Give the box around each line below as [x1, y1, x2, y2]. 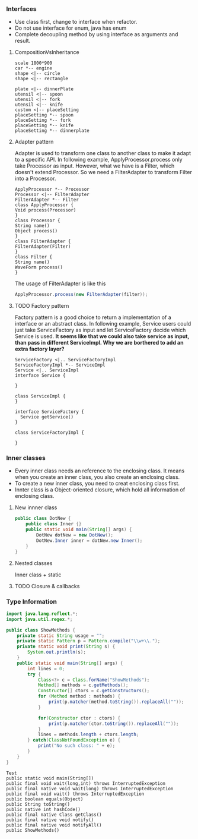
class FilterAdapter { [14, 238, 71, 245]
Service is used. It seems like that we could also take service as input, [14, 333, 190, 340]
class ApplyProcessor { [14, 202, 74, 208]
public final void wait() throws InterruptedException [6, 791, 145, 797]
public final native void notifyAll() [6, 822, 102, 828]
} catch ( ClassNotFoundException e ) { [27, 737, 120, 743]
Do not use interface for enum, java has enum [14, 24, 127, 31]
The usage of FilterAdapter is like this [14, 280, 106, 287]
